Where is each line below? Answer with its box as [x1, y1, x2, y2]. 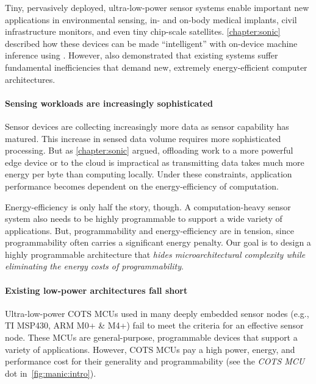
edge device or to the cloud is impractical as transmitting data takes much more [5, 155, 304, 168]
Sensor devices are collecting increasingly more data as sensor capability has [5, 119, 289, 132]
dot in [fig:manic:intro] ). [5, 366, 96, 379]
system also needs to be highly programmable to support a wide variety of [5, 212, 282, 225]
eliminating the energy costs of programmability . [5, 260, 184, 272]
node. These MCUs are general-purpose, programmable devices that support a [5, 331, 298, 344]
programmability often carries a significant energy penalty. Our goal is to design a [5, 236, 311, 249]
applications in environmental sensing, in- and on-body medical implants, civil [5, 13, 297, 26]
